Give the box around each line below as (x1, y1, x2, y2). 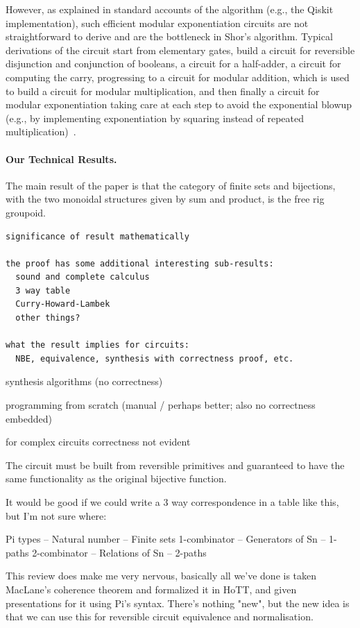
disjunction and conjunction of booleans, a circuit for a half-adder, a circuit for (6, 56, 341, 71)
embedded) (6, 411, 52, 425)
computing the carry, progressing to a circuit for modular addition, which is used (6, 69, 350, 84)
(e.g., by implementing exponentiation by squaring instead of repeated (6, 110, 304, 125)
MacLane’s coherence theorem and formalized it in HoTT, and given (6, 582, 297, 596)
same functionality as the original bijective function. (6, 471, 227, 486)
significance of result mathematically (6, 231, 189, 241)
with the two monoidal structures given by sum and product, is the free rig (6, 192, 325, 206)
